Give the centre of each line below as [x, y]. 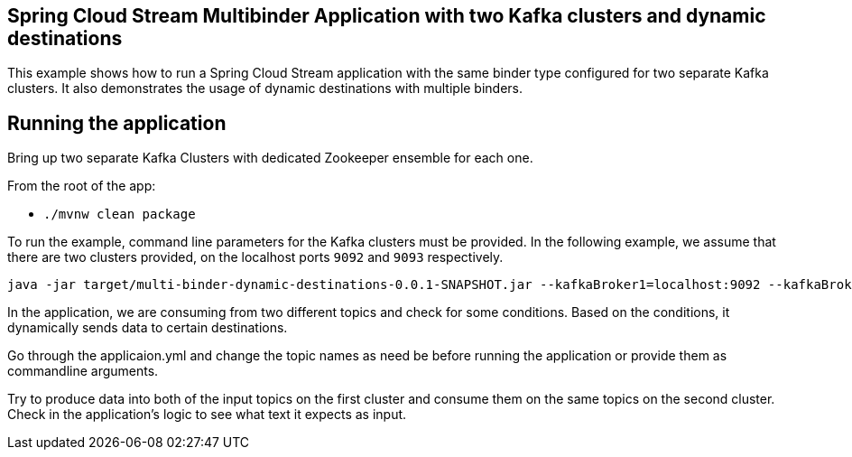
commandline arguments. [83, 371]
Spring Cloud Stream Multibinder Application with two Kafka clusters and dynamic [387, 16]
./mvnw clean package [120, 215]
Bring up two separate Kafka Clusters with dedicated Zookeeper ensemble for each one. [270, 158]
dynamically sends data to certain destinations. [148, 328]
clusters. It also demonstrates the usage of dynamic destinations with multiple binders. [265, 89]
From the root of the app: [82, 186]
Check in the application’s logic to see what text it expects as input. [207, 415]
